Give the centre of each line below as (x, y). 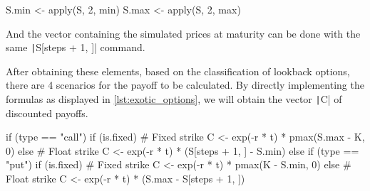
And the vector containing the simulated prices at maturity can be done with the (183, 33)
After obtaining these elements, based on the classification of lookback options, (178, 71)
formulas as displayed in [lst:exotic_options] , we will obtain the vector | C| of (174, 99)
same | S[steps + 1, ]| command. (76, 47)
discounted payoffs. (47, 113)
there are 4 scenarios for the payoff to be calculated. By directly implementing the (185, 85)
